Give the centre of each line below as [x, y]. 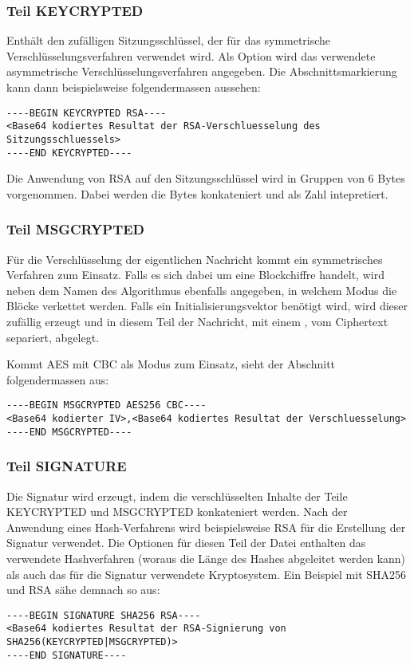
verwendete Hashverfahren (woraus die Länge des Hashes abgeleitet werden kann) [206, 558]
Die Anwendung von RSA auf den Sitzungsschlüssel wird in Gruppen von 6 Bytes [206, 178]
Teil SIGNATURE [67, 466]
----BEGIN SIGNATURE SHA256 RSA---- [104, 615]
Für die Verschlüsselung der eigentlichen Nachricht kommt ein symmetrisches [195, 259]
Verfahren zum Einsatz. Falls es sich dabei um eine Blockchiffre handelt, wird [195, 275]
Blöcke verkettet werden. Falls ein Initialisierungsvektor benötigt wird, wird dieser [207, 306]
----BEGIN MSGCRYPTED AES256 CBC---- [106, 405]
